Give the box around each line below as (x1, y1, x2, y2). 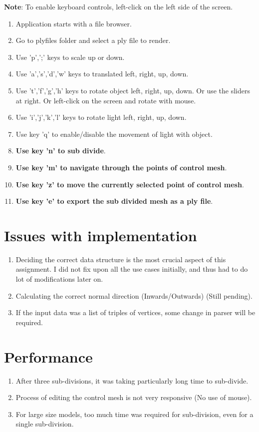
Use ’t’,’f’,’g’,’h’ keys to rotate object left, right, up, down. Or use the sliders (15, 85, 250, 95)
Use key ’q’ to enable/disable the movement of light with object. (15, 128, 213, 139)
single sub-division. (15, 419, 74, 429)
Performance (4, 346, 93, 367)
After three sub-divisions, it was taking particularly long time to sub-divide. (15, 375, 249, 386)
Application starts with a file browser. (15, 18, 132, 28)
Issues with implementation (4, 225, 197, 245)
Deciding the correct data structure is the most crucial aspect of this (15, 254, 226, 264)
